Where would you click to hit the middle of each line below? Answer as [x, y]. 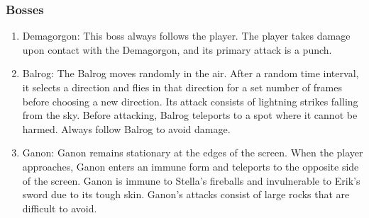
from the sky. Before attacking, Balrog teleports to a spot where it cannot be [190, 115]
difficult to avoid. [60, 208]
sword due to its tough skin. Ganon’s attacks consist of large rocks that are [186, 194]
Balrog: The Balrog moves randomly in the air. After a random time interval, [191, 73]
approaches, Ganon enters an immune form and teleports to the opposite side [191, 166]
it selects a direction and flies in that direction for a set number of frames [182, 87]
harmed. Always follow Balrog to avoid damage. [126, 128]
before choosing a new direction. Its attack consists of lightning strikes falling [190, 101]
